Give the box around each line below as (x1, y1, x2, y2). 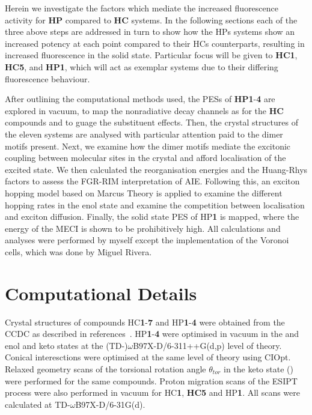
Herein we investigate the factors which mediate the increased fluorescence (5, 2, 278, 14)
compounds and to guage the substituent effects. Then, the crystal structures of (5, 116, 298, 129)
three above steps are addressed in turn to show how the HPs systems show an (5, 25, 295, 38)
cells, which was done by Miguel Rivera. (5, 245, 152, 258)
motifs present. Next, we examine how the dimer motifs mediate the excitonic (5, 139, 291, 152)
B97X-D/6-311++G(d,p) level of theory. (133, 339, 282, 351)
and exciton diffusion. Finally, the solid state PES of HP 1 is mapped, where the (5, 210, 299, 223)
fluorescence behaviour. (5, 72, 90, 85)
